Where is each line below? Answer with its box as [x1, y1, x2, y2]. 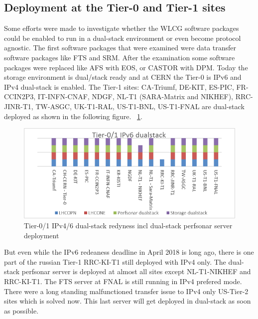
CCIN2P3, [4, 91, 36, 102]
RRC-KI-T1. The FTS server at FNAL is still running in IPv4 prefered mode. [4, 276, 242, 287]
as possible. [4, 305, 39, 316]
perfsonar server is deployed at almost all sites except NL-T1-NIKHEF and [21, 266, 251, 277]
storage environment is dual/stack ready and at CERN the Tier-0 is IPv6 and [4, 72, 242, 82]
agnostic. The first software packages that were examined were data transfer [4, 42, 237, 53]
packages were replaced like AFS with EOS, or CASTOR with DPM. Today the [4, 62, 248, 72]
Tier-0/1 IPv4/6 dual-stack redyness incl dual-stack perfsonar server [24, 220, 233, 231]
